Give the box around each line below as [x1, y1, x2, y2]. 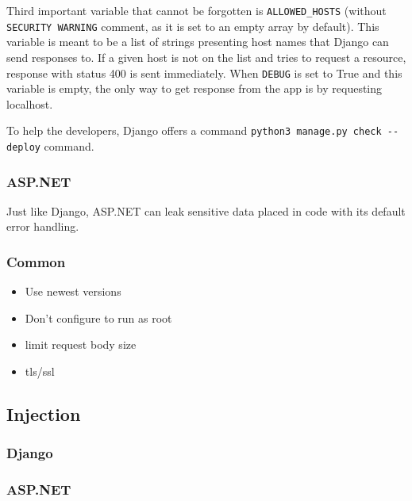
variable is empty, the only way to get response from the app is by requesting [6, 80, 383, 97]
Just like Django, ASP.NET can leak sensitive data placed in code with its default [6, 202, 406, 219]
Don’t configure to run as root [25, 309, 172, 326]
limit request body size [25, 336, 137, 353]
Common [6, 251, 66, 271]
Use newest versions [25, 283, 121, 300]
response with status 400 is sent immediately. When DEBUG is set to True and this [6, 64, 402, 81]
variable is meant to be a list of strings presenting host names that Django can [6, 33, 389, 50]
